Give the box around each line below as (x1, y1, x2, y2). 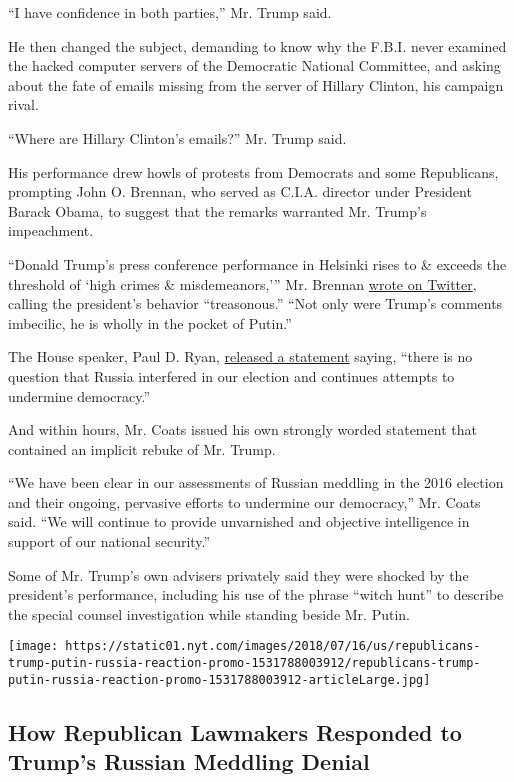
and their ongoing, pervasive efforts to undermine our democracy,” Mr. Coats (8, 491, 481, 512)
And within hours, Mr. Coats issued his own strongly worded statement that (8, 419, 477, 440)
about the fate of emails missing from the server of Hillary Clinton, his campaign (8, 74, 504, 95)
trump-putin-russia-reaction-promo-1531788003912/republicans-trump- (8, 656, 481, 671)
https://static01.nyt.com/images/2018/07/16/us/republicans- (65, 639, 481, 654)
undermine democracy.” (8, 385, 151, 406)
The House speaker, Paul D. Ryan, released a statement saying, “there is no (8, 346, 473, 367)
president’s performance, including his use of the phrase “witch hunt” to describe (8, 584, 504, 605)
